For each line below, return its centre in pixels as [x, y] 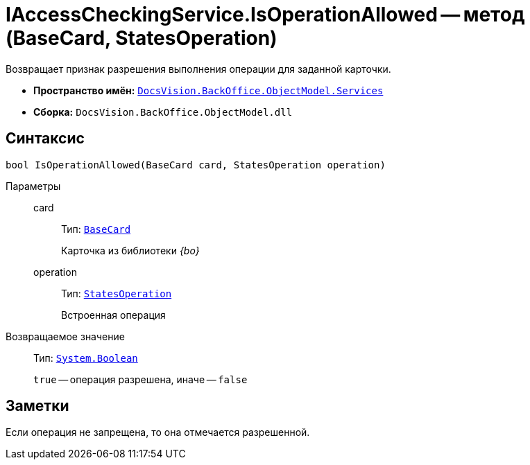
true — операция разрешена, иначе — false [140, 379]
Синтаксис [45, 139]
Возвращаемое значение [65, 336]
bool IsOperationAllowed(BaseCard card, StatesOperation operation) [196, 165]
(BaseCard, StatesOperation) [142, 38]
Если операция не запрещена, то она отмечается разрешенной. [158, 432]
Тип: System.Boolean [86, 358]
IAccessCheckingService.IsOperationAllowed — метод [265, 15]
